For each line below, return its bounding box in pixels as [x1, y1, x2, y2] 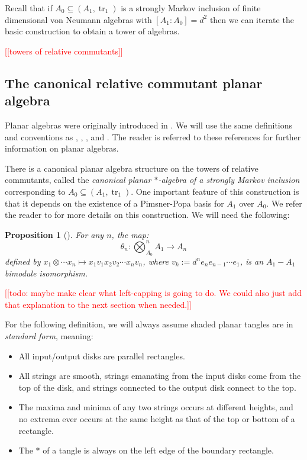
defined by [5, 255, 41, 268]
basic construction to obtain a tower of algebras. [5, 25, 180, 37]
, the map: [111, 228, 149, 240]
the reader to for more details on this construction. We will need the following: [5, 208, 290, 221]
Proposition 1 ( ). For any [5, 228, 104, 240]
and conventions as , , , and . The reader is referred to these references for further [5, 130, 301, 143]
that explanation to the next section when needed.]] [5, 298, 192, 310]
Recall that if [5, 2, 53, 14]
